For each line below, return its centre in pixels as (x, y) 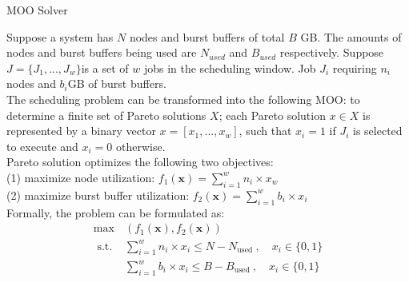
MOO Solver (37, 10)
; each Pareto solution (272, 115)
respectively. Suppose (332, 52)
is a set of (105, 68)
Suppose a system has (60, 36)
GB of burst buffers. (117, 83)
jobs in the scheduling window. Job (230, 68)
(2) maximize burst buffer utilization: (98, 195)
